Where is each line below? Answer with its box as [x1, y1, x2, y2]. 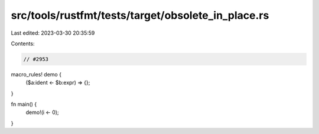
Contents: [11, 40, 35, 47]
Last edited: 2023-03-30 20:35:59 [11, 29, 95, 36]
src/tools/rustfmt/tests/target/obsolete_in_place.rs [11, 9, 269, 22]
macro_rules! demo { [11, 71, 62, 78]
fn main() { [11, 101, 37, 108]
